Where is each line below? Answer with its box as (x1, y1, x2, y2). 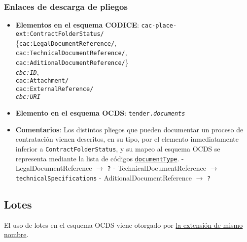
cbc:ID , (15, 66, 39, 77)
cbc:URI (15, 93, 40, 101)
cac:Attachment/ (15, 77, 69, 85)
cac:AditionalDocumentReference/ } (15, 57, 129, 67)
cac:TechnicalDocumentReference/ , (15, 47, 127, 58)
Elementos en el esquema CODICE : (15, 20, 139, 30)
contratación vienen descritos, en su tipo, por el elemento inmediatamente (15, 134, 239, 144)
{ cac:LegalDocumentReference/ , (15, 37, 116, 48)
